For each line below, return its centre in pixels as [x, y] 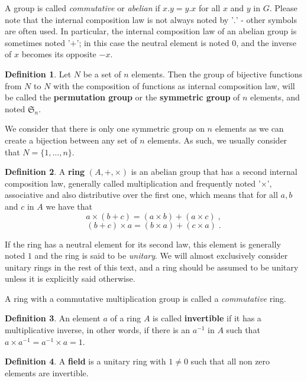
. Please [283, 8]
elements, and [275, 97]
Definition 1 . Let [38, 74]
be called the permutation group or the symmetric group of [122, 97]
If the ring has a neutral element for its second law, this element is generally [143, 244]
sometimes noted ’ [38, 42]
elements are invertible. [47, 372]
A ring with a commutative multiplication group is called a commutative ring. [146, 298]
